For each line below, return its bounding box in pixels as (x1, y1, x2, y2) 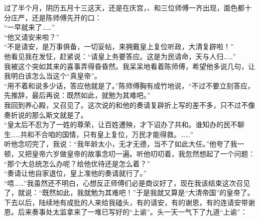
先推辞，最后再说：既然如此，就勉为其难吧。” (4, 90, 150, 100)
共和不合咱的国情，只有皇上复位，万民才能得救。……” (20, 129, 194, 139)
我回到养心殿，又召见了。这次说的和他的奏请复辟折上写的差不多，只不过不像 (4, 99, 255, 110)
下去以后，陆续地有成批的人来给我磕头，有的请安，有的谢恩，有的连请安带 (4, 197, 248, 207)
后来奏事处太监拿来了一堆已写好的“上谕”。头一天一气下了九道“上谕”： (17, 207, 248, 217)
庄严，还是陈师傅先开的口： (10, 12, 102, 22)
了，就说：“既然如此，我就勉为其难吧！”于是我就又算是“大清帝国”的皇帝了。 (4, 187, 255, 198)
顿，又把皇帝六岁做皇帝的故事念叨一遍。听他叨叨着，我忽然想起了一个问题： (4, 148, 255, 158)
